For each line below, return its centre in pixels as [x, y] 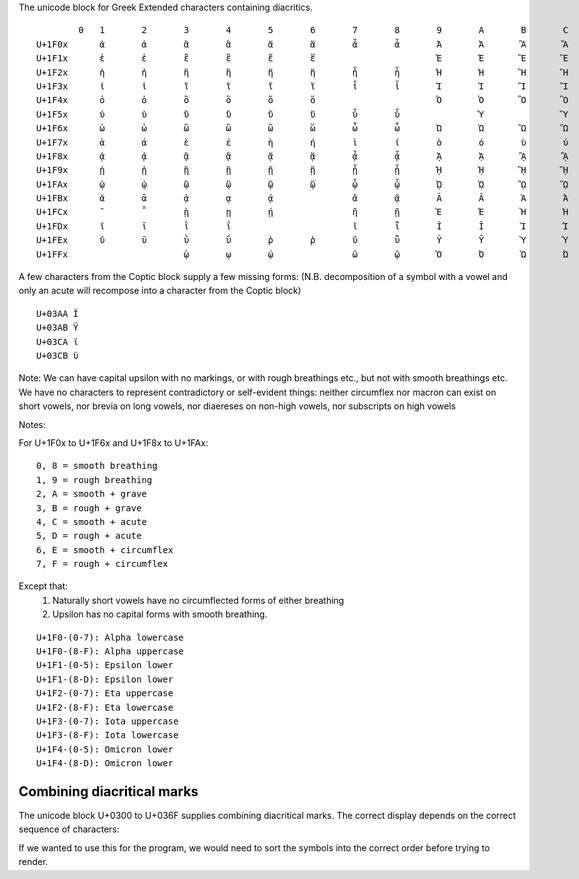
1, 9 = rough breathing [94, 479]
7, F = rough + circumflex [102, 564]
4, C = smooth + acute [92, 521]
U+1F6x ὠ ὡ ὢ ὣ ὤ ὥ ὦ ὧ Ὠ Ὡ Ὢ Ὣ [302, 128]
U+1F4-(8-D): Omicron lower [105, 763]
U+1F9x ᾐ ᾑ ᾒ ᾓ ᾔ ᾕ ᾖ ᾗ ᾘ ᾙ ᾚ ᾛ [302, 170]
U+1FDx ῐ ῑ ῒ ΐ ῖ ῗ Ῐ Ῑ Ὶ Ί [302, 226]
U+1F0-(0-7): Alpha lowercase [110, 637]
